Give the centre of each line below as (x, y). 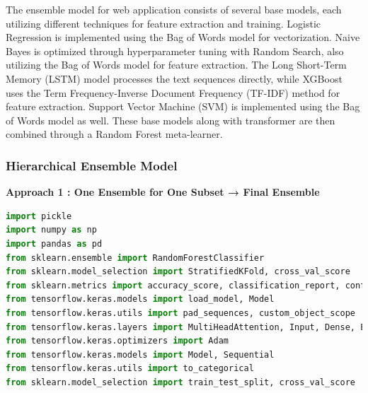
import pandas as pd (54, 244)
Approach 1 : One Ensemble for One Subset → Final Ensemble (163, 192)
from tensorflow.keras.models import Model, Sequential (140, 354)
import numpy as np (51, 230)
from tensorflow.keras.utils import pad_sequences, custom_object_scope (180, 313)
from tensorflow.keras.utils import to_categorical (130, 369)
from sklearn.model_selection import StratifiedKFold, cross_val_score (178, 272)
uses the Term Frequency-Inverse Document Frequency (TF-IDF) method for (173, 92)
